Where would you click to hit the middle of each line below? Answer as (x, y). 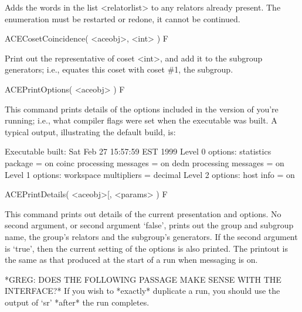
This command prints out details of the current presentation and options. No (143, 213)
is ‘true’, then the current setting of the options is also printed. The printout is (146, 248)
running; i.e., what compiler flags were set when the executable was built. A (141, 120)
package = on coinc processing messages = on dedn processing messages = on (145, 162)
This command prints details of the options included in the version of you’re (142, 109)
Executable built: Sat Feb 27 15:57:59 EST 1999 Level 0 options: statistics (138, 151)
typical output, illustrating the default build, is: (90, 131)
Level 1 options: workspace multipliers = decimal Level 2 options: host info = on (150, 174)
